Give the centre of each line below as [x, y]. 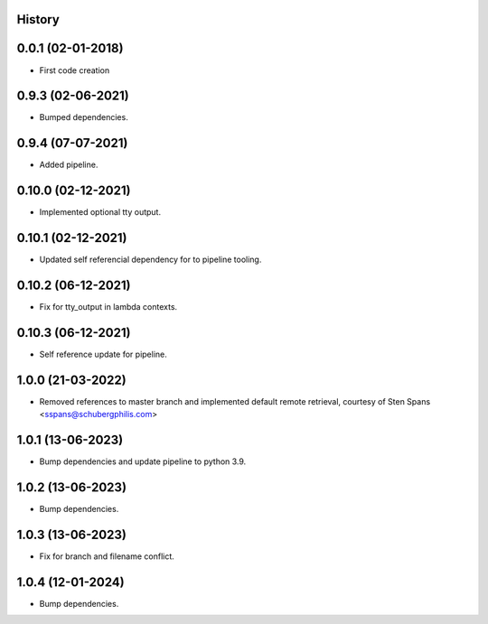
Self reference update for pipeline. [103, 354]
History [38, 19]
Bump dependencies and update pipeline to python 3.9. [143, 461]
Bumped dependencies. [84, 117]
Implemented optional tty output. [100, 212]
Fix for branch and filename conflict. [107, 556]
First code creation [75, 70]
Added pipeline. [69, 165]
